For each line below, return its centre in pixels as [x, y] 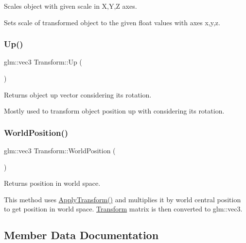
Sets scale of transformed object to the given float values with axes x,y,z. [112, 22]
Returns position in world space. [52, 183]
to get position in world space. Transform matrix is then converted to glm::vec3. [123, 209]
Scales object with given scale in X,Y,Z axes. [70, 6]
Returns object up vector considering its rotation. [78, 94]
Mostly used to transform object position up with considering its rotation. [114, 111]
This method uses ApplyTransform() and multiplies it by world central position [123, 199]
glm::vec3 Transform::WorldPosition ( [60, 150]
